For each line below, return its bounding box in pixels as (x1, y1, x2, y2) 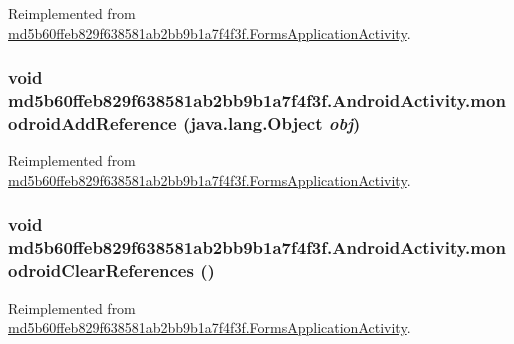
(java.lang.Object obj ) (182, 110, 361, 135)
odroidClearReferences (8, 258, 194, 283)
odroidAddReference (8, 110, 177, 135)
